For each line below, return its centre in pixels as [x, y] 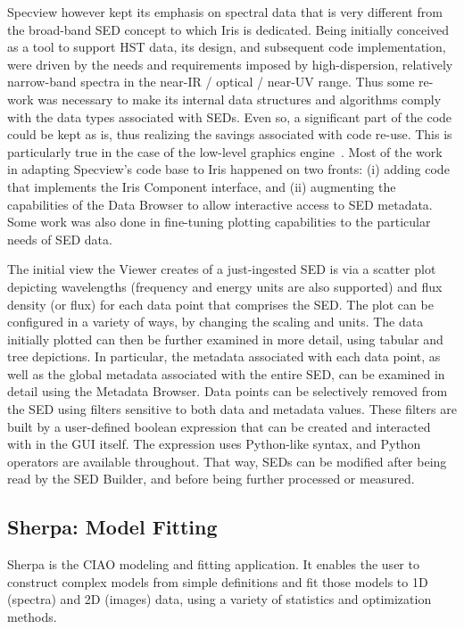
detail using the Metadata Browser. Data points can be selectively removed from [228, 391]
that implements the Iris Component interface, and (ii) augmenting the [202, 186]
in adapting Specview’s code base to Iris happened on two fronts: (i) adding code [228, 169]
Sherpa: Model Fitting [112, 527]
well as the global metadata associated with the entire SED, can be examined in [226, 373]
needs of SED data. [60, 239]
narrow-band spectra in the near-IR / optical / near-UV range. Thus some [211, 82]
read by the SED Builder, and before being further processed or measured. [211, 479]
